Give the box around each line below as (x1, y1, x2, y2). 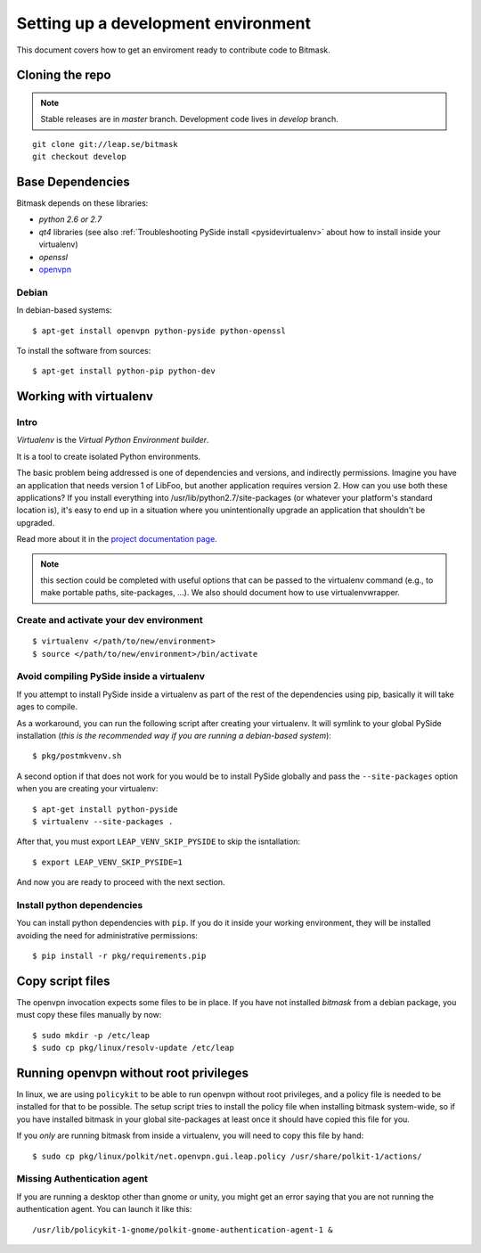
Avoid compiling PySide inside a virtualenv (16, 670, 205, 683)
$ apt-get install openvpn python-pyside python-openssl (32, 325, 287, 336)
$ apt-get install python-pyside (32, 804, 178, 815)
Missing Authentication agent (16, 1173, 149, 1185)
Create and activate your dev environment (16, 614, 204, 626)
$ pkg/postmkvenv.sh (32, 751, 122, 761)
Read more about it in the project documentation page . (16, 534, 217, 545)
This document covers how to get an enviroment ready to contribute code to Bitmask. (16, 45, 331, 55)
